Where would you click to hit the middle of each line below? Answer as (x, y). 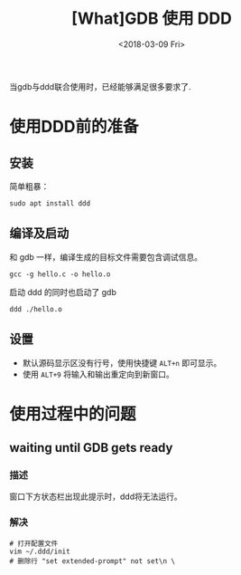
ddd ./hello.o (36, 309)
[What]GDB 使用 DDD (152, 19)
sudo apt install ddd (50, 203)
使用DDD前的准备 (74, 127)
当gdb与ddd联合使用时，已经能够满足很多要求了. (100, 86)
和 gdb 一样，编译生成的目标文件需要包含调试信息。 (106, 257)
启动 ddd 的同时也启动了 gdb (63, 292)
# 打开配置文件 (34, 543)
